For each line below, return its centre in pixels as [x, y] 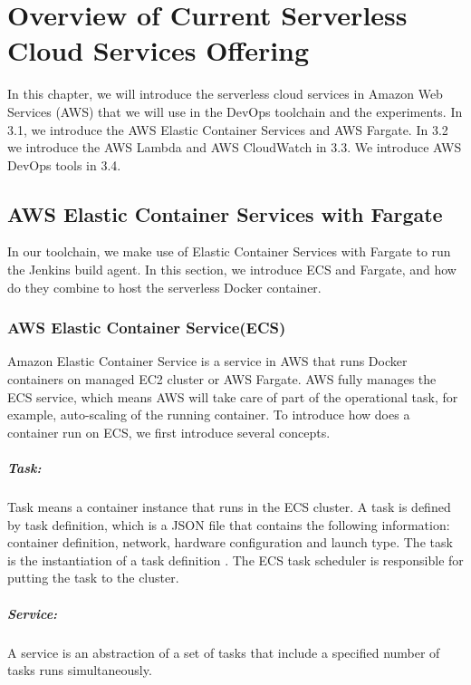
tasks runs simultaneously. [80, 670]
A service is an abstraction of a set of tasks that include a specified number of [224, 652]
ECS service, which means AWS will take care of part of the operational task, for [233, 396]
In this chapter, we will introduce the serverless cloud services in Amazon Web [225, 94]
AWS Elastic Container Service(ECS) [147, 328]
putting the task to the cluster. [93, 578]
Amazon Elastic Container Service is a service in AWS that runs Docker [207, 361]
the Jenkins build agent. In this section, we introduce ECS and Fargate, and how [232, 270]
